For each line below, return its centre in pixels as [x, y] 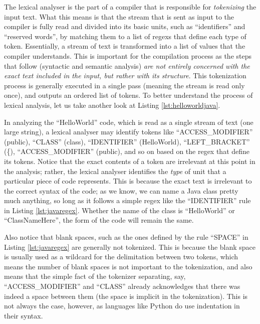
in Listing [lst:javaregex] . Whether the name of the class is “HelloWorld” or [119, 210]
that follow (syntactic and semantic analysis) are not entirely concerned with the [127, 65]
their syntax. [24, 315]
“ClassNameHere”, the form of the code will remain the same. [99, 220]
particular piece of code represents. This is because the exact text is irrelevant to [128, 181]
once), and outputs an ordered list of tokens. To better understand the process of [128, 95]
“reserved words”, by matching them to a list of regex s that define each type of [125, 36]
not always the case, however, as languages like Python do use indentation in [122, 306]
